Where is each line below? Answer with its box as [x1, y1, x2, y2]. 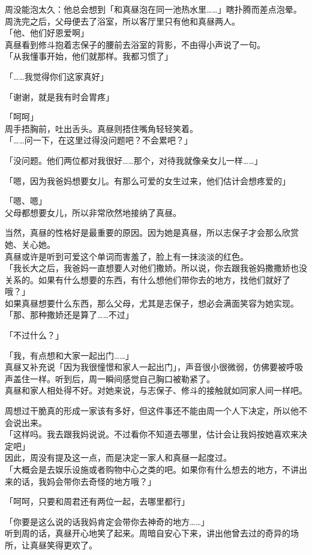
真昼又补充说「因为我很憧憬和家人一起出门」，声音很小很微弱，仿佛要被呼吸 [5, 361, 303, 373]
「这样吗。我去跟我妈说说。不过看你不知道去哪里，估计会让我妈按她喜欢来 [5, 428, 299, 440]
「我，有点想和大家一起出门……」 [5, 349, 134, 361]
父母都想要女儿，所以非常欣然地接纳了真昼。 [5, 206, 181, 218]
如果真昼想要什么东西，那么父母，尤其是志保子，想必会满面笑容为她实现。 [5, 296, 299, 309]
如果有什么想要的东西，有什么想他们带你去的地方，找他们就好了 [38, 273, 290, 286]
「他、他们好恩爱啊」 [5, 26, 89, 39]
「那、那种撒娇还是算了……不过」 [5, 308, 134, 321]
